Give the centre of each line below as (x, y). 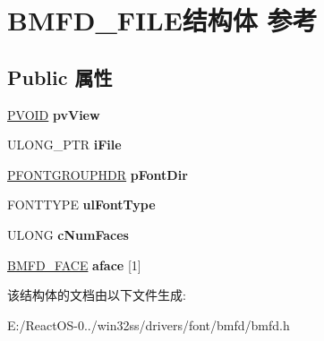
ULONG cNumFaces (68, 234)
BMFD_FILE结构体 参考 (162, 20)
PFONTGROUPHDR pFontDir (98, 174)
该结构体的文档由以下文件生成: (97, 295)
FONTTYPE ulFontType (81, 205)
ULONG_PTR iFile (64, 145)
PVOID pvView (54, 114)
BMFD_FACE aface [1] (74, 264)
